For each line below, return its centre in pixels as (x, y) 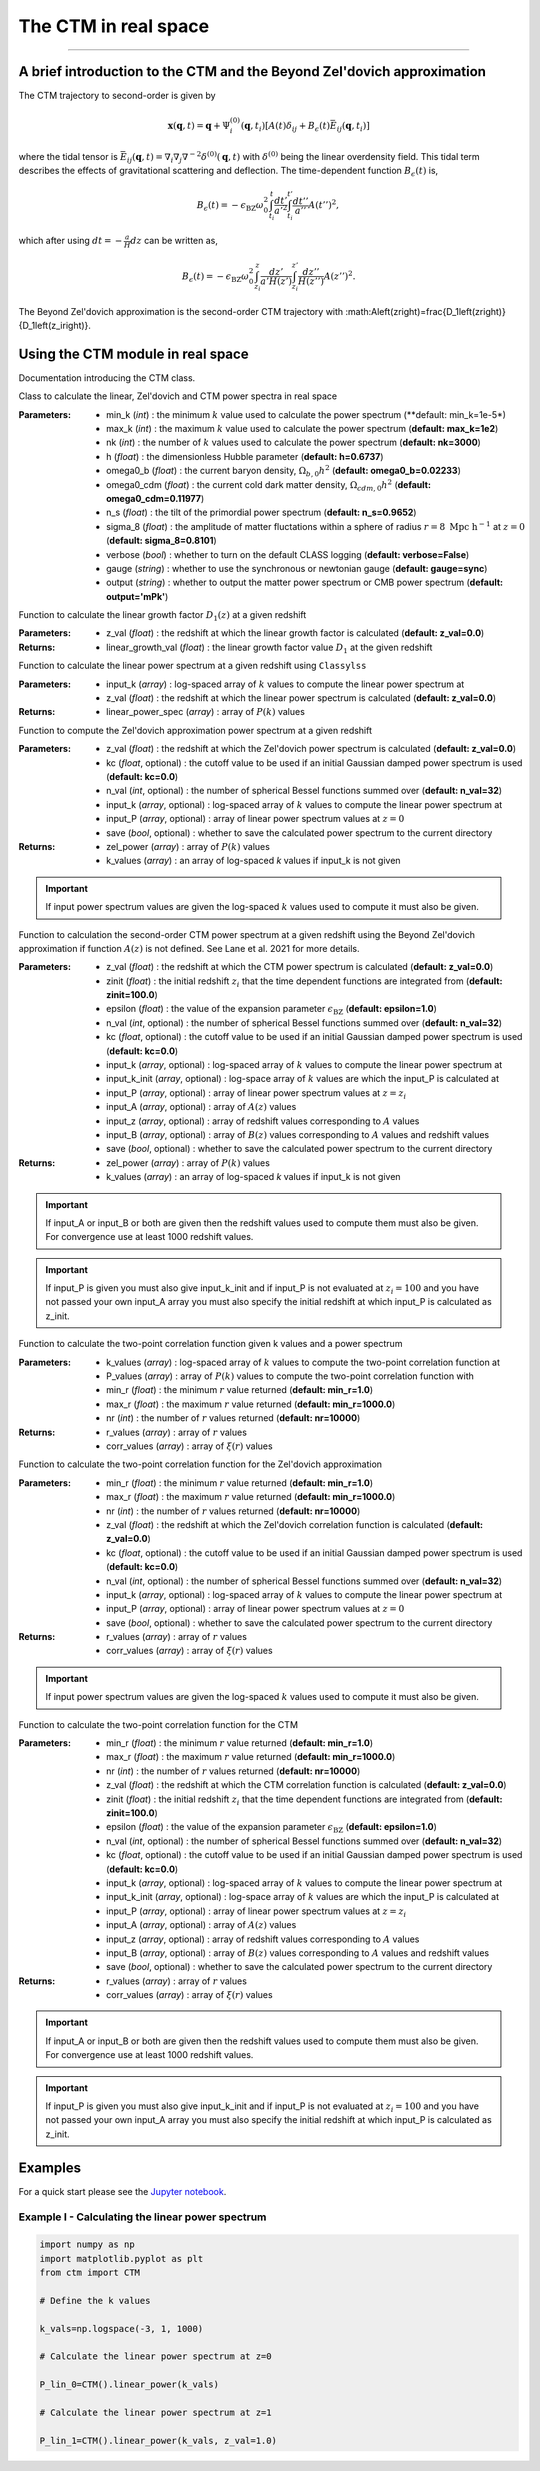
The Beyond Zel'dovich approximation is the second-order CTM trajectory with (181, 311)
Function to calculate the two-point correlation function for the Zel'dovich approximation (200, 1464)
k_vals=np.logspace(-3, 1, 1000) (121, 2328)
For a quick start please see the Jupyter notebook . (122, 2191)
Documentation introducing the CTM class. (107, 377)
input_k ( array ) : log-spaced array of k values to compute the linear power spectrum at (285, 684)
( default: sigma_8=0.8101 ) (161, 541)
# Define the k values (95, 2300)
